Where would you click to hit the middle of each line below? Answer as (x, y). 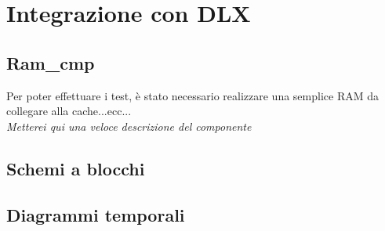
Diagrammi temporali (96, 214)
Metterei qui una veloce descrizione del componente (129, 126)
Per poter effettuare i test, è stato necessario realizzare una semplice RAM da (192, 95)
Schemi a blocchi (76, 168)
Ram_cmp (51, 62)
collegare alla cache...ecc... (69, 111)
